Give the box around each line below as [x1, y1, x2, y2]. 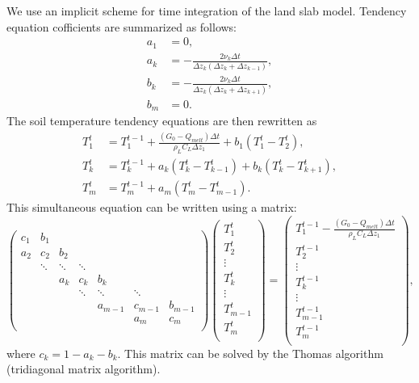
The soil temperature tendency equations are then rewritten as [6, 112, 317, 129]
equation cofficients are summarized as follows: [6, 18, 237, 35]
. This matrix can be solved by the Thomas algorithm [117, 344, 383, 361]
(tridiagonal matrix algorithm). [6, 360, 161, 377]
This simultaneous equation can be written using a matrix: [6, 199, 297, 216]
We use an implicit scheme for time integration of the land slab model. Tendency [6, 2, 407, 19]
